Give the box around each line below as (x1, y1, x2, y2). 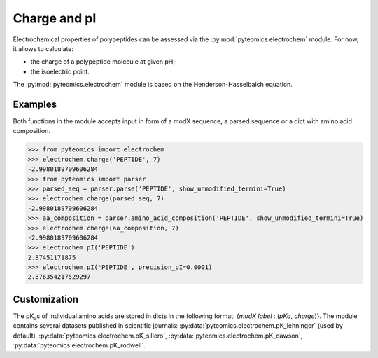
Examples (13, 98, 57, 110)
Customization (13, 293, 79, 305)
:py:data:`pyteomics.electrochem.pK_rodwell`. (13, 341, 146, 350)
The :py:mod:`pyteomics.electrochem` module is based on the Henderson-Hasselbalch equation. (13, 81, 293, 89)
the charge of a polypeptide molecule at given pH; (30, 57, 175, 66)
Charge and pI (13, 11, 97, 26)
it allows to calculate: (13, 44, 73, 53)
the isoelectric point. (30, 67, 90, 76)
